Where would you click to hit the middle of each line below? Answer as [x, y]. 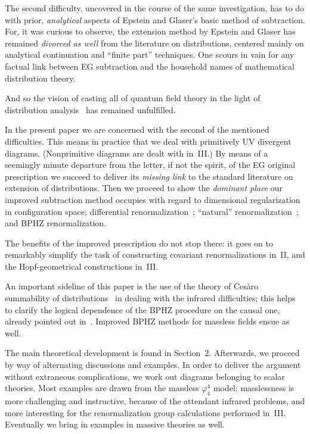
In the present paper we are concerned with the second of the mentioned [137, 129]
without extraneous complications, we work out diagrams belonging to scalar [145, 376]
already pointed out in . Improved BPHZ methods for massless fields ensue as [147, 321]
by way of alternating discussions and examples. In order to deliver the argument [153, 365]
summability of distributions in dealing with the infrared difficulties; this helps [150, 298]
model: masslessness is [254, 388]
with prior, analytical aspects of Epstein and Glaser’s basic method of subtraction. [155, 19]
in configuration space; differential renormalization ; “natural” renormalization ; [152, 211]
